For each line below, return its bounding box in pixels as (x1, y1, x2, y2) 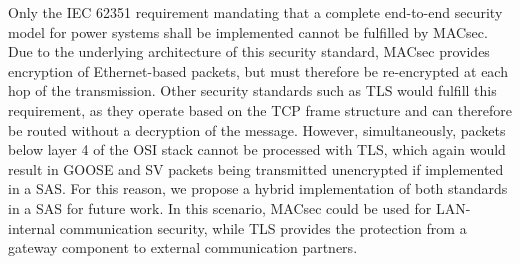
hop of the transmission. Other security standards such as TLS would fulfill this (8, 80, 497, 101)
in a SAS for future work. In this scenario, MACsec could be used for (8, 197, 432, 218)
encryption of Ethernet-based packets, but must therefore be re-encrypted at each (8, 60, 508, 81)
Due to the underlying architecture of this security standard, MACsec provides (8, 41, 490, 62)
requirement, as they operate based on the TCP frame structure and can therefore (8, 99, 512, 120)
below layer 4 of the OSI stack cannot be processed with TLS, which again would (8, 139, 506, 160)
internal (8, 217, 56, 238)
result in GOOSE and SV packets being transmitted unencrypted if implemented (8, 158, 504, 179)
